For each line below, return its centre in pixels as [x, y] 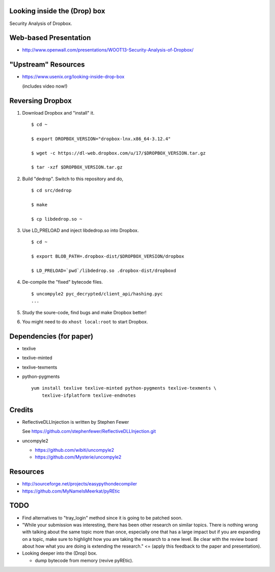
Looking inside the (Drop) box [57, 11]
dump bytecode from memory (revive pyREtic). [84, 560]
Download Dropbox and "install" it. [58, 113]
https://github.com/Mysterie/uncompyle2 [78, 457]
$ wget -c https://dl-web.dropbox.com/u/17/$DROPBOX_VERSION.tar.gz [118, 153]
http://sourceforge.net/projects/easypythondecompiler [80, 484]
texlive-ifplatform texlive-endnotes [89, 395]
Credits [21, 410]
